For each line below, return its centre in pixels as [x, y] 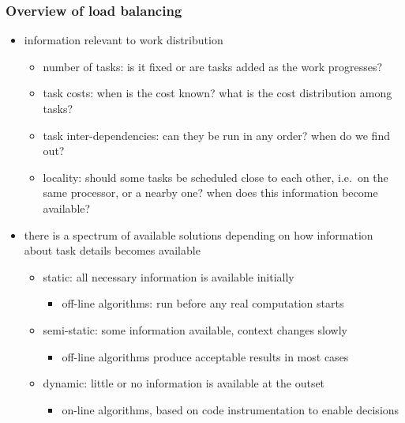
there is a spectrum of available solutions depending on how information [199, 234]
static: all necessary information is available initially [169, 276]
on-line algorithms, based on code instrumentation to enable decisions [231, 409]
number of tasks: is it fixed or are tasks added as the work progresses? [213, 66]
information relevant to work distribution [124, 40]
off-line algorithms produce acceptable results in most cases [205, 356]
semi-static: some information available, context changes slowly [195, 329]
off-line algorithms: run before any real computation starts [203, 303]
